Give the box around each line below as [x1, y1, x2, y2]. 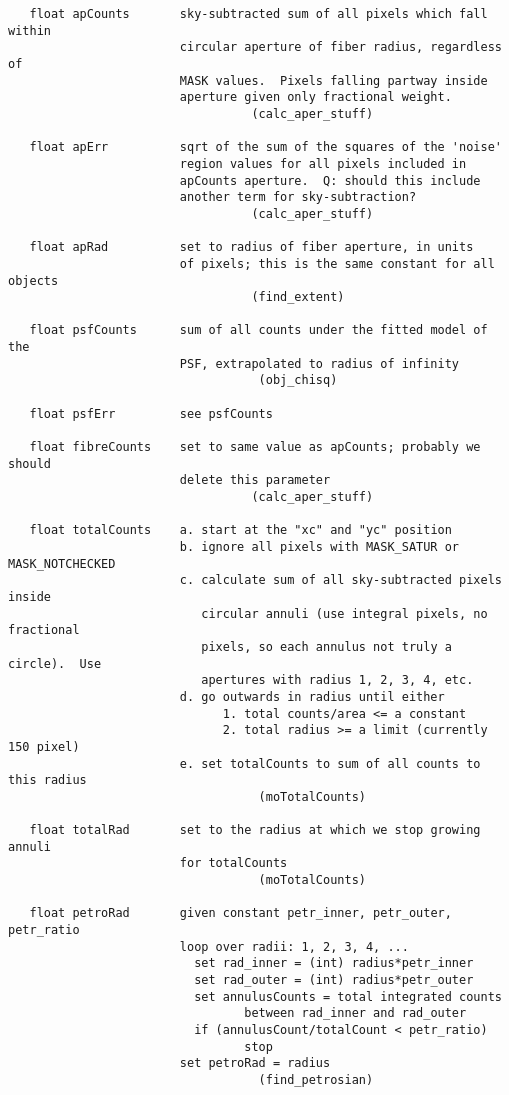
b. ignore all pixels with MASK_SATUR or [179, 540, 460, 554]
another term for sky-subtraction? [179, 190, 417, 205]
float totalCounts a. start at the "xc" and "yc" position [29, 523, 452, 538]
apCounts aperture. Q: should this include [179, 173, 481, 188]
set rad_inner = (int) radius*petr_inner [194, 956, 474, 971]
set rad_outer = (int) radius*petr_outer [194, 973, 474, 988]
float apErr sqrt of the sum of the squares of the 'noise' [29, 140, 502, 155]
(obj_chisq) [258, 373, 338, 388]
